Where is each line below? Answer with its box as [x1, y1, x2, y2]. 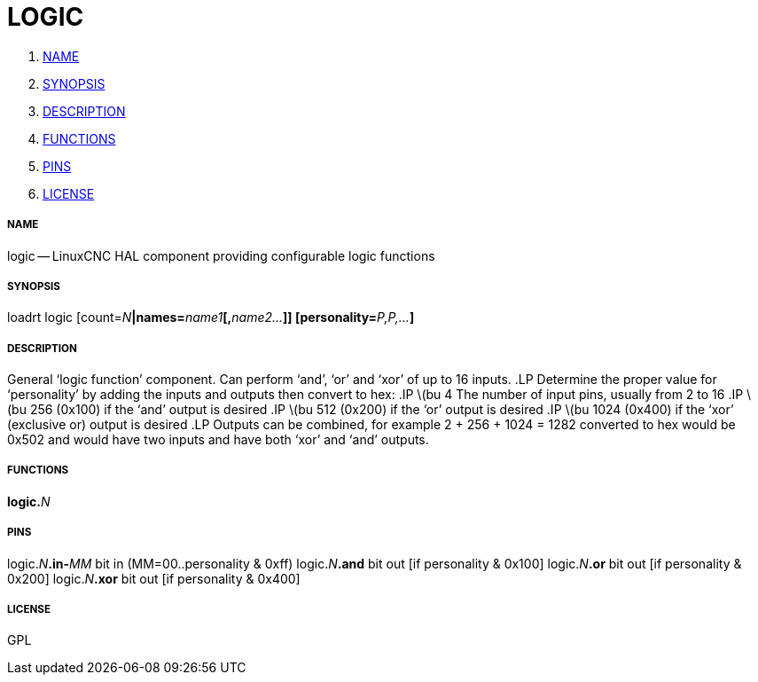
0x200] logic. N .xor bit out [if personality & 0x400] [7, 570, 301, 586]
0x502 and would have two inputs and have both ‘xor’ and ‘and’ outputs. [7, 432, 429, 448]
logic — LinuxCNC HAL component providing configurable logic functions [7, 247, 435, 263]
